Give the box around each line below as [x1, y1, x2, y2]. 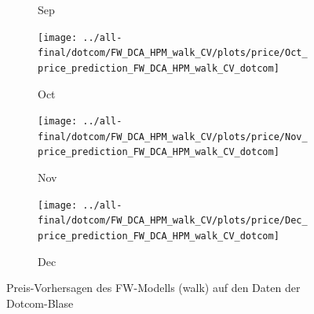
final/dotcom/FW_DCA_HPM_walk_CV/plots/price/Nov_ [38, 131, 308, 142]
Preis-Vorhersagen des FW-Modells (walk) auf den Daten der [6, 279, 301, 296]
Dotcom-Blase [6, 294, 74, 311]
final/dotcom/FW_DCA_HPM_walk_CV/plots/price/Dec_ [38, 215, 308, 227]
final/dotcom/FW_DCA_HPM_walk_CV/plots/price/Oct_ [38, 47, 308, 59]
